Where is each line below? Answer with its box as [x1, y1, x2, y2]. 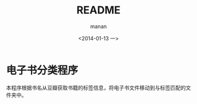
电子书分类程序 [6, 64, 79, 77]
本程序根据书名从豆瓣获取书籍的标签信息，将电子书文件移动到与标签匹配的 [6, 84, 186, 91]
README [76, 4, 121, 17]
